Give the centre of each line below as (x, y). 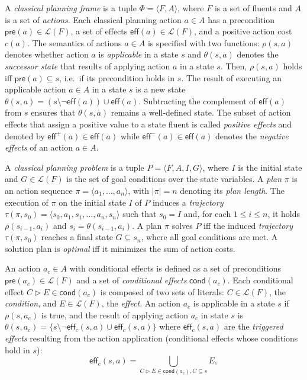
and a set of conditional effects (132, 280)
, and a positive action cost (243, 31)
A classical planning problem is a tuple (75, 167)
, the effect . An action (141, 303)
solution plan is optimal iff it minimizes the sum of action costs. (120, 248)
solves (182, 225)
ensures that (53, 112)
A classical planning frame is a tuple (71, 8)
